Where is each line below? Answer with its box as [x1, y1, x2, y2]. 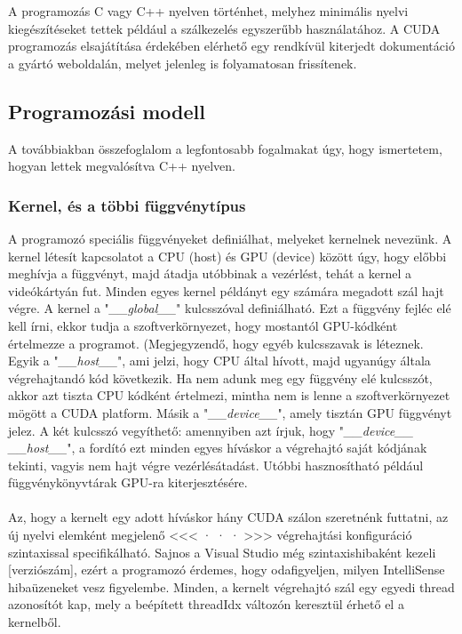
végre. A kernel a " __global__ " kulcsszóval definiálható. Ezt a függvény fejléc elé [8, 299, 451, 317]
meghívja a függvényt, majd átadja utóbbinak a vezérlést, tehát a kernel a [8, 264, 412, 283]
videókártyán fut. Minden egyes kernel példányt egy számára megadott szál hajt [8, 281, 444, 300]
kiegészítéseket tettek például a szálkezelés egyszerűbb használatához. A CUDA [8, 19, 441, 37]
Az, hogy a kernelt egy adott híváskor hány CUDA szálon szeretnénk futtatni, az [8, 508, 449, 526]
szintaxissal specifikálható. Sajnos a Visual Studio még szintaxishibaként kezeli [8, 542, 436, 561]
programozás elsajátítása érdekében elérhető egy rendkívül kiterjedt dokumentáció [8, 36, 455, 55]
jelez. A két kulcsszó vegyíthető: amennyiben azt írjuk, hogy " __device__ [8, 421, 414, 439]
